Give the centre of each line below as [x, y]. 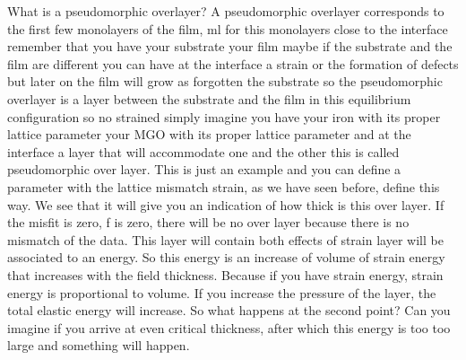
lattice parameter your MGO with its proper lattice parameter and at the [209, 134]
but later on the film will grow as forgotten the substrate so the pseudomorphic [225, 81]
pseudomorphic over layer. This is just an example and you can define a [204, 169]
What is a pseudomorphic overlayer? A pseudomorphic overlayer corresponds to [226, 11]
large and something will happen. [99, 345]
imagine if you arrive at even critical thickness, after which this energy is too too [229, 327]
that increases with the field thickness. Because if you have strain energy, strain [225, 274]
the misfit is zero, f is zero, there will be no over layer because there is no [208, 222]
